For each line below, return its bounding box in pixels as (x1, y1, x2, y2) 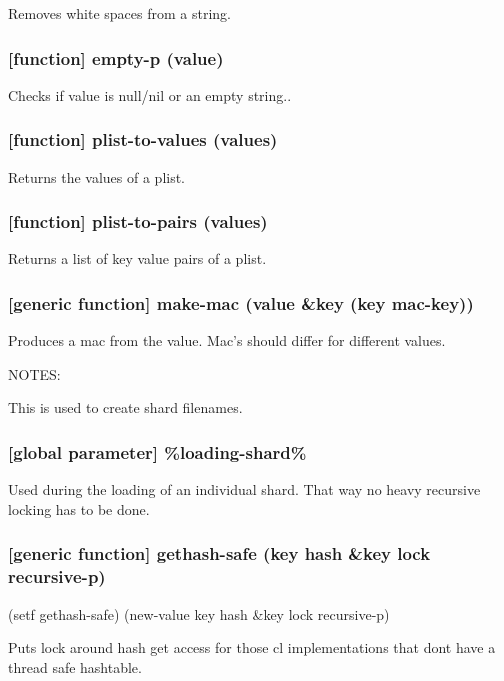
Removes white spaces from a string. (8, 3, 231, 23)
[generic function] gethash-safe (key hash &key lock (8, 541, 431, 566)
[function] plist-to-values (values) (8, 127, 278, 152)
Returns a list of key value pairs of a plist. (8, 248, 267, 269)
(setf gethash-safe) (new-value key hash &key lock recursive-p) (8, 603, 390, 624)
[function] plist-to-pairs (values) (8, 209, 268, 234)
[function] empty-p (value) (8, 45, 224, 70)
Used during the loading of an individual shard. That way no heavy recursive (8, 479, 481, 500)
